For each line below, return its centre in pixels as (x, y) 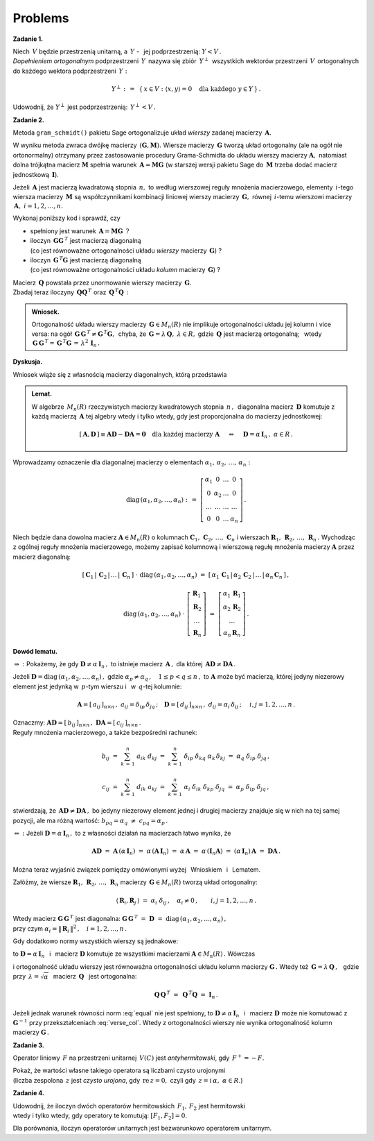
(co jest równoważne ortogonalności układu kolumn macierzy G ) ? (125, 270)
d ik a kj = (151, 788)
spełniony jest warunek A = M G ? (80, 231)
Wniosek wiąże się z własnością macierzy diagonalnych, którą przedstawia (120, 374)
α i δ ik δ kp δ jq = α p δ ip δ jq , (226, 788)
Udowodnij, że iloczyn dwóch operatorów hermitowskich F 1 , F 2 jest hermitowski (129, 1107)
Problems (41, 18)
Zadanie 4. (29, 1093)
